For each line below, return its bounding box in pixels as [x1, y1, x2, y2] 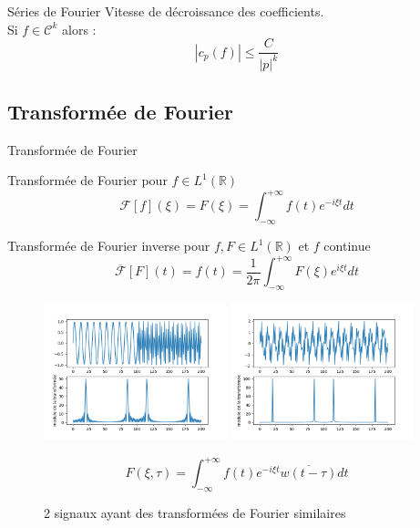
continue [323, 236, 371, 255]
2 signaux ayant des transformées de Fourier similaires [44, 503, 346, 523]
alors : [62, 19, 97, 38]
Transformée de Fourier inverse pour [7, 236, 210, 255]
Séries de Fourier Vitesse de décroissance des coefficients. [7, 2, 324, 20]
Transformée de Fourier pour [7, 171, 168, 190]
